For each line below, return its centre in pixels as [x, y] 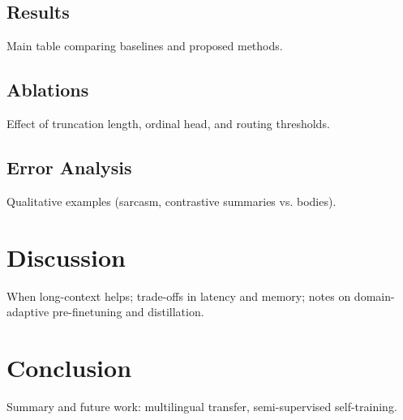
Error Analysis [69, 167]
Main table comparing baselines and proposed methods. [145, 46]
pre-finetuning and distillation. [128, 312]
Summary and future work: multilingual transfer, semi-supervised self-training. [202, 406]
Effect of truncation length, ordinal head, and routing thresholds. [168, 123]
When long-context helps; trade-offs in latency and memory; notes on [179, 296]
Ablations [48, 90]
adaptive [28, 312]
